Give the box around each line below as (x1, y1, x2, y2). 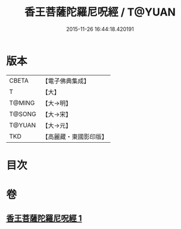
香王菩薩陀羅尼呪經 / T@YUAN (24, 5, 176, 19)
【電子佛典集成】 (42, 77, 90, 85)
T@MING (9, 99, 35, 107)
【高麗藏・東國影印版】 (42, 132, 108, 140)
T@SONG (9, 109, 37, 118)
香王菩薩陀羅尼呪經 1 (6, 214, 82, 224)
